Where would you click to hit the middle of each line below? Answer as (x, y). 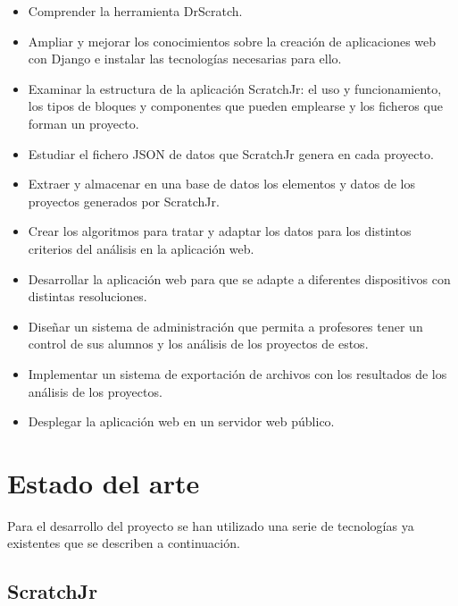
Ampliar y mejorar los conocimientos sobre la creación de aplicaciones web (232, 41)
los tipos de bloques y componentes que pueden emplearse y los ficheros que (235, 106)
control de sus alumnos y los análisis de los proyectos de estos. (198, 344)
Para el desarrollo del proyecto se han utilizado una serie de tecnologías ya (211, 525)
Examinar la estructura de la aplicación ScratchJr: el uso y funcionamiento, (235, 88)
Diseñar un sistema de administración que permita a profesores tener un (225, 326)
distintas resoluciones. (87, 296)
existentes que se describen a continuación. (124, 543)
